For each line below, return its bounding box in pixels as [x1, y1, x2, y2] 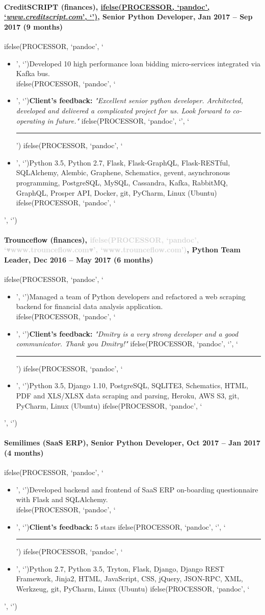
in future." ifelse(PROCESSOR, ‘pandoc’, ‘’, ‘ [47, 115, 190, 126]
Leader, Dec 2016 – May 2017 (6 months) [4, 254, 153, 265]
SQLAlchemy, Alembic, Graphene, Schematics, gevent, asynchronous [16, 167, 230, 178]
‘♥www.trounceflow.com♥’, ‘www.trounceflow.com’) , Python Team [4, 244, 241, 255]
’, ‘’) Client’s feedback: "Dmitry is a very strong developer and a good [16, 328, 238, 339]
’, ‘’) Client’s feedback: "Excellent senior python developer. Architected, [16, 95, 244, 106]
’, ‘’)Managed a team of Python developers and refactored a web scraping [16, 291, 246, 301]
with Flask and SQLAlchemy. [16, 494, 108, 505]
